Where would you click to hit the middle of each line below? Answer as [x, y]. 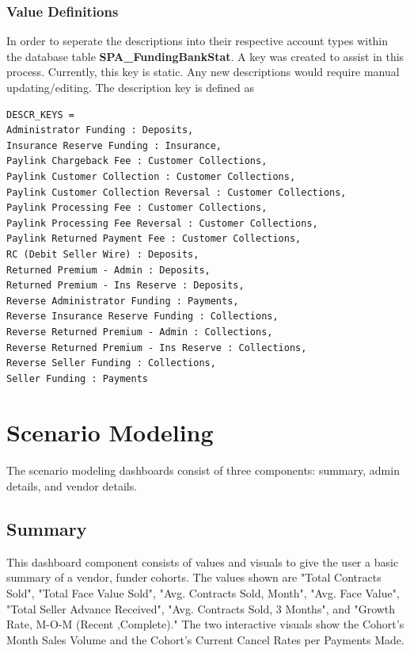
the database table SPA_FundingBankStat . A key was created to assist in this [205, 56]
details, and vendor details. [72, 486]
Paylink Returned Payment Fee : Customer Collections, [154, 239]
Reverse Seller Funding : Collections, [111, 363]
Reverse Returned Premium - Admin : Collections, [140, 332]
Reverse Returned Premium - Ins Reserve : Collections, [157, 348]
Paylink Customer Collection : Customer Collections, [151, 176]
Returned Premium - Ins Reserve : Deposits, [125, 286]
